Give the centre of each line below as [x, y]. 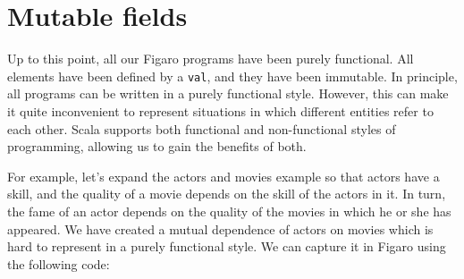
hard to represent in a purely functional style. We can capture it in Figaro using [227, 246]
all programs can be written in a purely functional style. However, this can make [228, 93]
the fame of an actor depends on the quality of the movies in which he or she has [229, 211]
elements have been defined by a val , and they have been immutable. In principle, [232, 76]
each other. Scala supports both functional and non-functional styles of [202, 128]
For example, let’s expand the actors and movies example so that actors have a [224, 176]
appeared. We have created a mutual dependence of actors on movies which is [220, 228]
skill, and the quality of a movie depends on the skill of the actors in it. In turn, [227, 194]
